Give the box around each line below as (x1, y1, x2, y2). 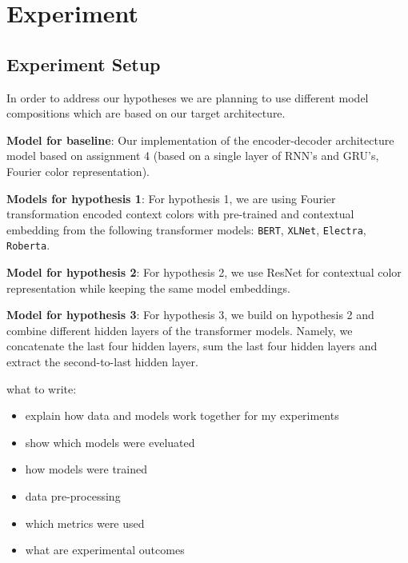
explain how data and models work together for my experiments (25, 407, 339, 424)
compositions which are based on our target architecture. (6, 105, 286, 122)
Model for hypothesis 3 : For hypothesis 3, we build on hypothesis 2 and (6, 306, 374, 323)
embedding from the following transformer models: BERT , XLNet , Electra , (6, 221, 366, 238)
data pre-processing (25, 487, 121, 504)
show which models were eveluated (25, 433, 195, 450)
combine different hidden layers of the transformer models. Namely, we (6, 321, 353, 338)
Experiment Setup (6, 51, 161, 76)
